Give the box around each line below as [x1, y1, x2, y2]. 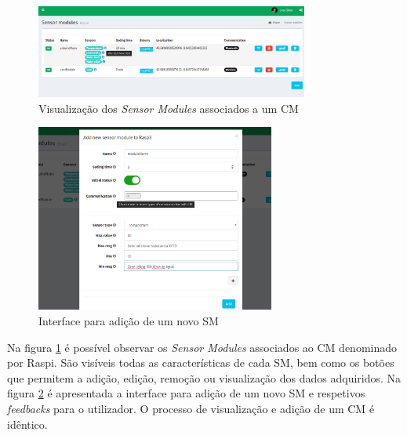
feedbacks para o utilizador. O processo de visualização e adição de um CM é [7, 400, 375, 416]
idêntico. [7, 415, 48, 432]
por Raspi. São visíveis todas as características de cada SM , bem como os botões [7, 354, 394, 371]
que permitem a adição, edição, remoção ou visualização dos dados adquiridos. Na [7, 369, 402, 386]
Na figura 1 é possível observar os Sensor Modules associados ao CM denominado [7, 339, 398, 355]
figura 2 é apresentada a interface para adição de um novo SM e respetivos [7, 385, 365, 401]
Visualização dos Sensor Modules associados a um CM [38, 100, 299, 116]
